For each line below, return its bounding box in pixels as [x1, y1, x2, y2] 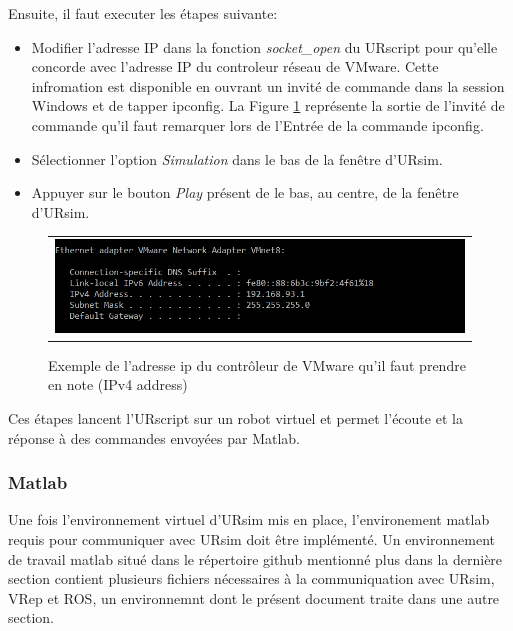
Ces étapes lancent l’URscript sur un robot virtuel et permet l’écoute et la [8, 408, 463, 429]
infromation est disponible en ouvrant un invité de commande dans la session [31, 75, 505, 96]
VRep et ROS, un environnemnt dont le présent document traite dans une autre [8, 587, 500, 608]
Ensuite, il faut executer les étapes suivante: [8, 3, 278, 23]
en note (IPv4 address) [48, 374, 188, 395]
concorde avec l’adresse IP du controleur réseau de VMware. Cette [31, 56, 439, 77]
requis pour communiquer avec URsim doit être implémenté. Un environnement [8, 529, 496, 550]
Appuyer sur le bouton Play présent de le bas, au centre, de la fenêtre [31, 182, 459, 203]
